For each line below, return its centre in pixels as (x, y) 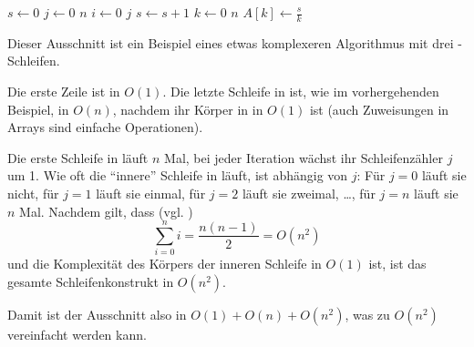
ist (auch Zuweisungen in (379, 109)
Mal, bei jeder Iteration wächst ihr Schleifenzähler (304, 157)
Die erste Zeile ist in (64, 92)
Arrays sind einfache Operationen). (105, 127)
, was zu (367, 314)
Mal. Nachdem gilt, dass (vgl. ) (106, 211)
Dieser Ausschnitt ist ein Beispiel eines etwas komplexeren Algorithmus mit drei (231, 42)
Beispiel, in (38, 109)
